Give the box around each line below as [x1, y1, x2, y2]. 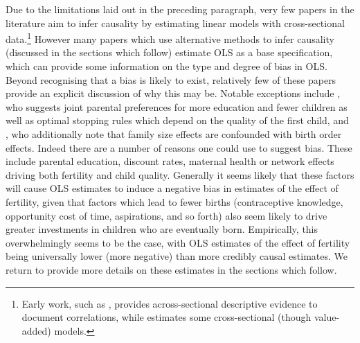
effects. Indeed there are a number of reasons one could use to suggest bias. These [6, 140, 352, 155]
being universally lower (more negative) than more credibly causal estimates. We [6, 249, 348, 263]
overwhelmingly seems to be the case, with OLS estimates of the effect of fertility [6, 235, 350, 249]
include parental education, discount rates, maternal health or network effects [6, 154, 334, 168]
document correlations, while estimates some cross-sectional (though [21, 310, 312, 324]
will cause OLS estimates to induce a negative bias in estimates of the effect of [6, 181, 339, 195]
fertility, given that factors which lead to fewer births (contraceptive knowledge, [6, 194, 343, 209]
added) [21, 323, 51, 337]
